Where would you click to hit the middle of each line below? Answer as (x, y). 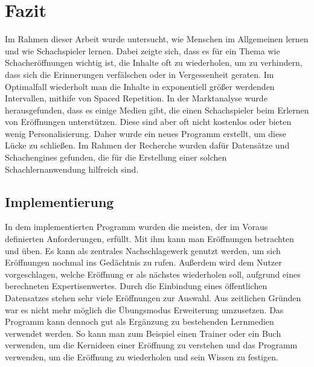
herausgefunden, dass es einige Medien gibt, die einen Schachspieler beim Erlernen (157, 110)
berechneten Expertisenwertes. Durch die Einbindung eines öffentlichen (136, 286)
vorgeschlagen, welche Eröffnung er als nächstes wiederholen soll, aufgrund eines (153, 274)
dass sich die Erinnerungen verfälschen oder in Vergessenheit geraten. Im (139, 74)
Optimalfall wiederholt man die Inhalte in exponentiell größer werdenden (140, 86)
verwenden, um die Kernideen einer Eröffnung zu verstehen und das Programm (151, 345)
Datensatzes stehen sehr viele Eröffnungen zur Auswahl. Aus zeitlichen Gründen (153, 298)
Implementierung (59, 201)
